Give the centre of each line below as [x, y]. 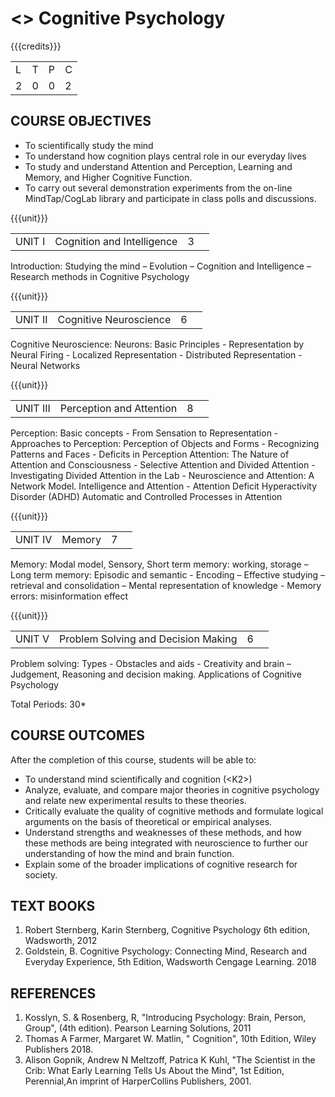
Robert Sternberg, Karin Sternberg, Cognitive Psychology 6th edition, [167, 930]
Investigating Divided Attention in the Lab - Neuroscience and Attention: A [162, 475]
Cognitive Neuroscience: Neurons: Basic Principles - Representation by [157, 344]
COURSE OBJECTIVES [81, 121]
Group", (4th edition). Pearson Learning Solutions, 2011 [138, 1028]
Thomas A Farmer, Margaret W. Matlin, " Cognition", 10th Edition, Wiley [170, 1039]
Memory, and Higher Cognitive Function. [108, 177]
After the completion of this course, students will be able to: [133, 759]
